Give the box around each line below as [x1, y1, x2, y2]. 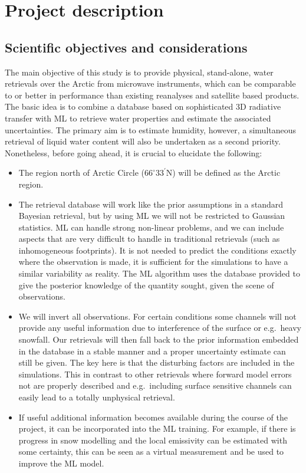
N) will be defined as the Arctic [166, 166, 281, 179]
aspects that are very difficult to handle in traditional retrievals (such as [18, 232, 280, 245]
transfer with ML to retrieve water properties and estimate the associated [5, 111, 271, 124]
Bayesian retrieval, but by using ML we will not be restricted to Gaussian [18, 209, 285, 222]
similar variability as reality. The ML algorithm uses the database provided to [18, 267, 300, 280]
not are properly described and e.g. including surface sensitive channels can [18, 379, 292, 392]
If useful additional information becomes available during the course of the [18, 410, 288, 423]
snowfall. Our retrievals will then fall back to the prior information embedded [18, 333, 299, 346]
